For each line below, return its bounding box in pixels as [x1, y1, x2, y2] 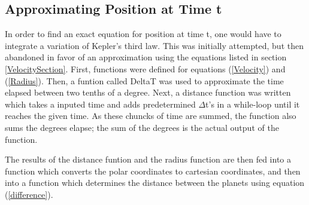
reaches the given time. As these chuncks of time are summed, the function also [5, 109, 296, 122]
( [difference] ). [5, 188, 53, 200]
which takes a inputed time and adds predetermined [5, 97, 196, 110]
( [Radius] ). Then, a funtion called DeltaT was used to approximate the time [5, 74, 284, 87]
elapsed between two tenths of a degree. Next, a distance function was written [5, 86, 291, 99]
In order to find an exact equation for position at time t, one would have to [5, 27, 281, 40]
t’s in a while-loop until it [205, 97, 300, 110]
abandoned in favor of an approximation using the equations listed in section [5, 51, 287, 63]
